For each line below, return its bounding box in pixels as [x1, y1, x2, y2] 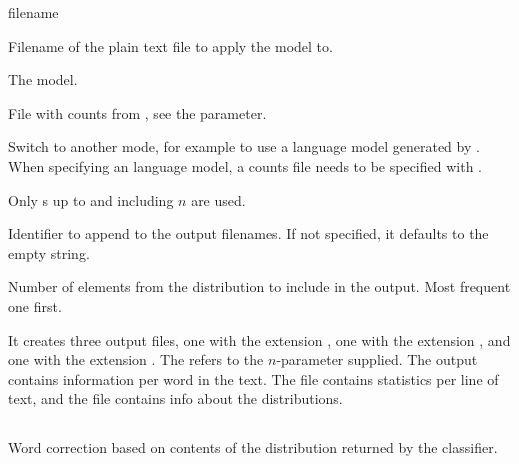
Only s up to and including [8, 189, 174, 210]
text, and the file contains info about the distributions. [8, 388, 343, 409]
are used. [191, 189, 246, 210]
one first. [8, 295, 62, 316]
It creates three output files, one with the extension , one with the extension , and [8, 329, 511, 350]
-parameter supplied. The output [276, 349, 478, 370]
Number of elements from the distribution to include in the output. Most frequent [8, 276, 511, 297]
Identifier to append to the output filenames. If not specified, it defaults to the [8, 223, 489, 244]
